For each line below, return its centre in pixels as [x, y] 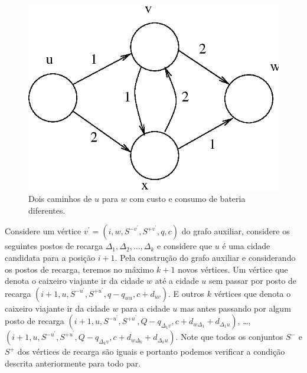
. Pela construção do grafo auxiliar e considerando [205, 257]
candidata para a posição [50, 257]
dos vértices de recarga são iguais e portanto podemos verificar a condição [151, 351]
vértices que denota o [252, 293]
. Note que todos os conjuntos [229, 337]
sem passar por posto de [253, 281]
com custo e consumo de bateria [187, 199]
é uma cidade [246, 246]
